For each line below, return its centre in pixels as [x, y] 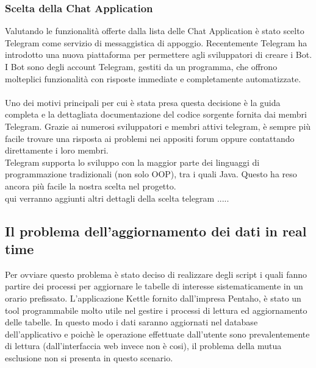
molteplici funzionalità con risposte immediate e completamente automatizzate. [153, 78]
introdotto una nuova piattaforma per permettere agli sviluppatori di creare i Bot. [159, 55]
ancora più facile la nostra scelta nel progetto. [91, 186]
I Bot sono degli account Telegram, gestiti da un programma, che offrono [141, 66]
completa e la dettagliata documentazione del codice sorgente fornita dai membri [156, 114]
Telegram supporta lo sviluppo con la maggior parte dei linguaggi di [132, 162]
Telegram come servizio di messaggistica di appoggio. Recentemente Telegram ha [156, 42]
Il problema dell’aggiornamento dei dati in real [156, 231]
